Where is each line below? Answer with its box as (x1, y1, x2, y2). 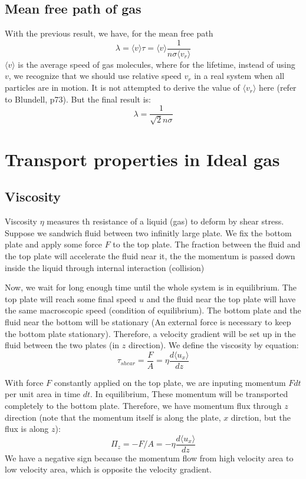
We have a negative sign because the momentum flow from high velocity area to (5, 451, 294, 464)
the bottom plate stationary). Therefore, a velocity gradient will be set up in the (5, 327, 296, 339)
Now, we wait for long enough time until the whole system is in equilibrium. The (5, 281, 297, 293)
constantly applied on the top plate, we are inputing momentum (54, 376, 286, 388)
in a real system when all (194, 70, 285, 82)
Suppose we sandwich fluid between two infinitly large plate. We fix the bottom (5, 226, 292, 239)
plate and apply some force (5, 238, 103, 250)
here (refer (259, 81, 297, 94)
